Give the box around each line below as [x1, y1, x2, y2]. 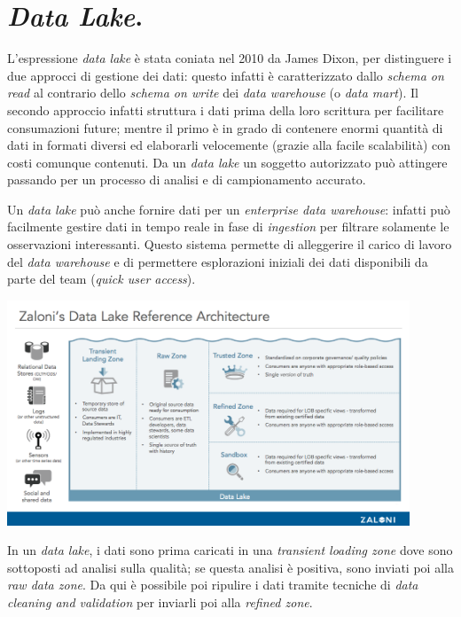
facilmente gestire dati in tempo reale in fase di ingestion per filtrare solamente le [7, 217, 449, 236]
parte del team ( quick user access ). [7, 269, 196, 288]
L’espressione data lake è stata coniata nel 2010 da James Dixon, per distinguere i [7, 49, 452, 67]
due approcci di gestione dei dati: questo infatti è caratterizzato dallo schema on [7, 66, 444, 84]
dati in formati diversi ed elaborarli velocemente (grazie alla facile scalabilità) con [7, 136, 451, 154]
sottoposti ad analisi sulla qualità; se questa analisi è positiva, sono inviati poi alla [7, 558, 454, 576]
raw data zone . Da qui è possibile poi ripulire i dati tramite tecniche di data [7, 575, 418, 594]
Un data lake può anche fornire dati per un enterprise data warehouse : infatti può [7, 199, 450, 218]
